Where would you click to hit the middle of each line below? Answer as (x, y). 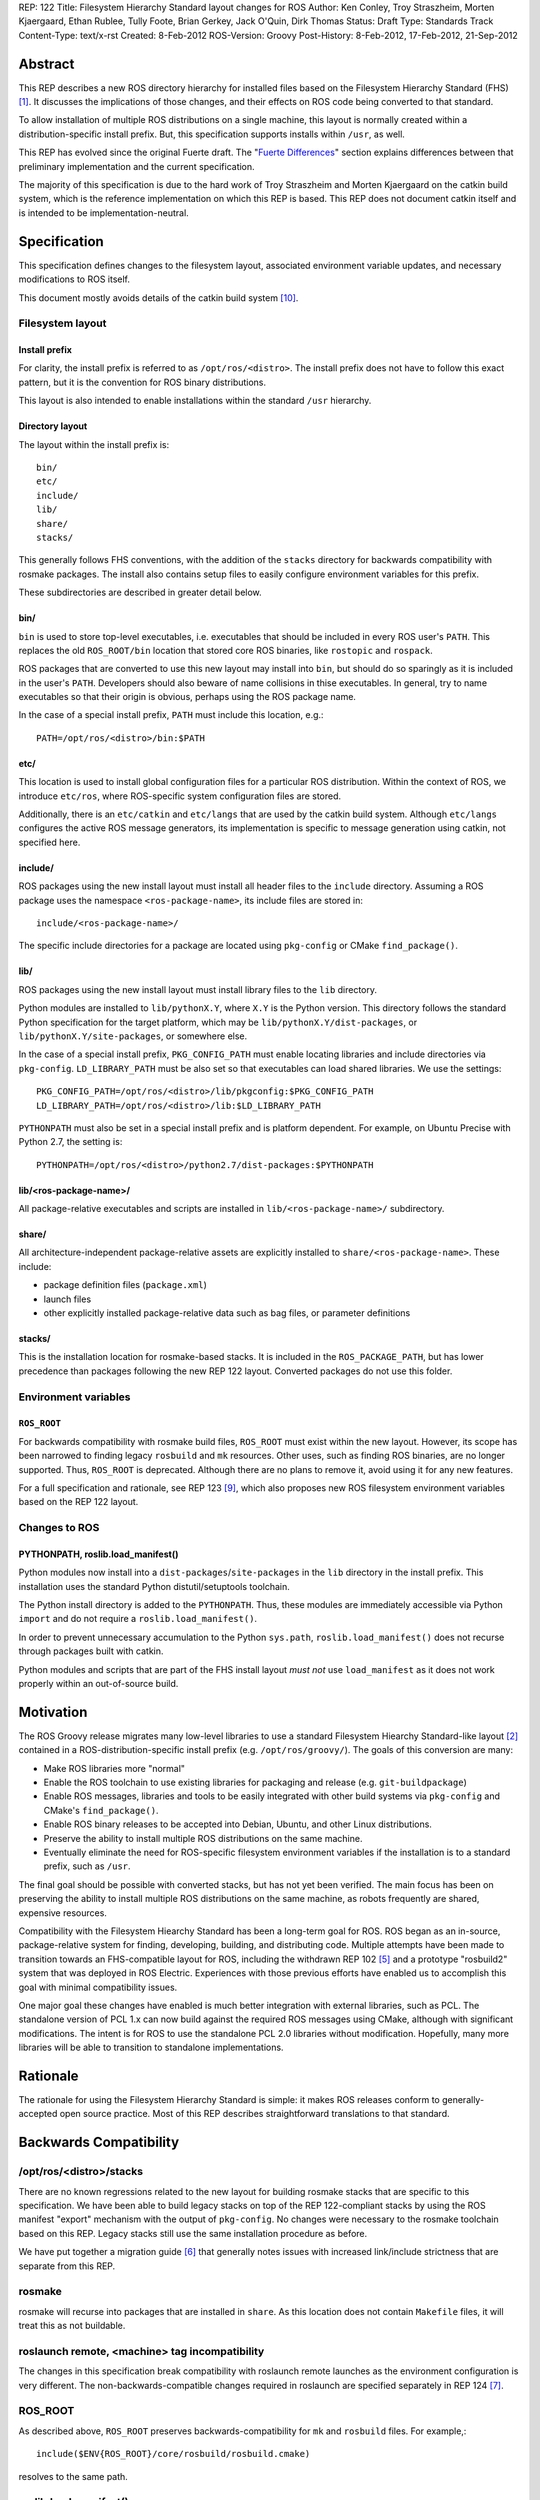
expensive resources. (62, 1912)
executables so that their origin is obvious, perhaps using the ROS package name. (187, 697)
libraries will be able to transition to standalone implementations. (151, 2047)
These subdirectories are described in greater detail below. (140, 592)
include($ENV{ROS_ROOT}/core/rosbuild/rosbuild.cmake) (173, 2454)
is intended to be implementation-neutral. (103, 212)
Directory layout (53, 426)
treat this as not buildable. (72, 2326)
